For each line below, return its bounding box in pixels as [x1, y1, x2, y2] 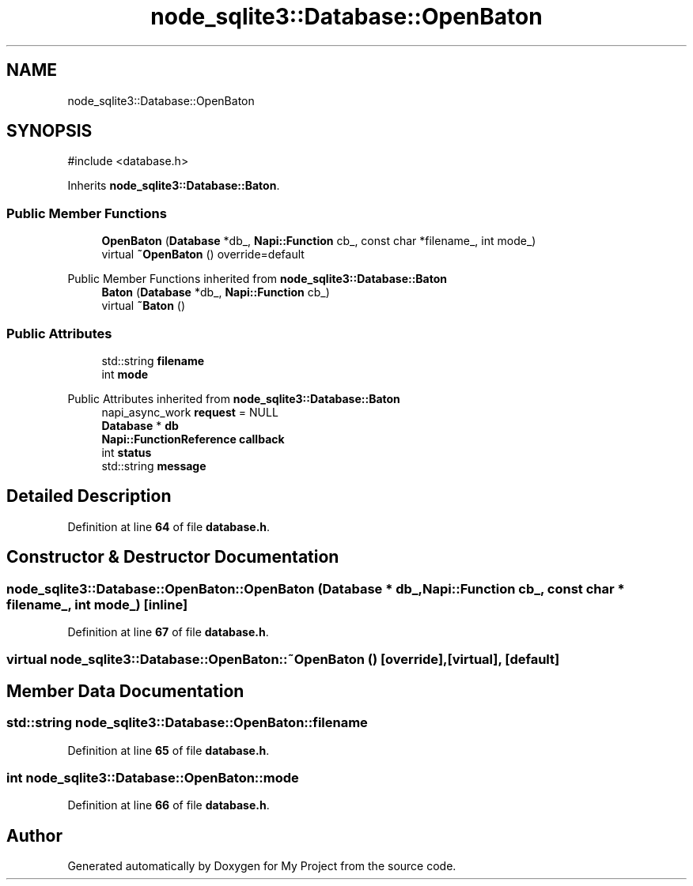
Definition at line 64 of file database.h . [67, 519, 271, 533]
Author [6, 825, 62, 846]
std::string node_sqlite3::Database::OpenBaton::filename [6, 714, 368, 731]
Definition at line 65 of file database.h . [67, 743, 270, 757]
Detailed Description [6, 486, 172, 507]
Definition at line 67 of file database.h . [67, 625, 269, 639]
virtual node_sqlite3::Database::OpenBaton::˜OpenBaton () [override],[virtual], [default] [6, 651, 560, 668]
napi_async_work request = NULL [101, 405, 278, 419]
